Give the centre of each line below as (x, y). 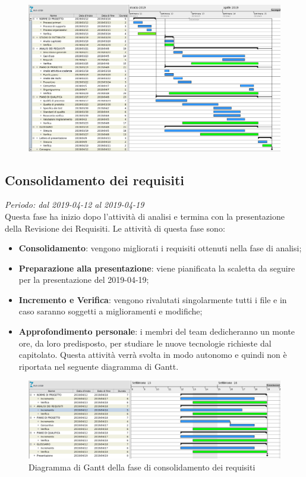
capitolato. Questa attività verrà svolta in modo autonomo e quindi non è (153, 355)
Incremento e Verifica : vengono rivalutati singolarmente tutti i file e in (153, 299)
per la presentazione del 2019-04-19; (84, 280)
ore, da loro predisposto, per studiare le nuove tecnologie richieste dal (145, 343)
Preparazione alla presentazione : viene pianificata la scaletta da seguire (157, 268)
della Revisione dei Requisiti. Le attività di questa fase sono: (115, 228)
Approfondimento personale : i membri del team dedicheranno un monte (157, 331)
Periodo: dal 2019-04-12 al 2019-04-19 (75, 205)
